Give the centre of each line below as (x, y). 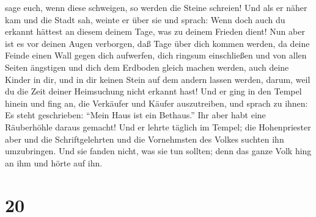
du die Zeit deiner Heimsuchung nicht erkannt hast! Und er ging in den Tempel (153, 91)
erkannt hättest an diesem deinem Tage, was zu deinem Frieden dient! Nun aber (155, 31)
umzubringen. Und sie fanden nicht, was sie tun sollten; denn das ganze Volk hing (158, 151)
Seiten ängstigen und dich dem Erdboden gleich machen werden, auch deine (147, 67)
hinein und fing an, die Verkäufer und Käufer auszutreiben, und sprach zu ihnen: (156, 103)
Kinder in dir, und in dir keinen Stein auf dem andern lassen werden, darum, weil (158, 79)
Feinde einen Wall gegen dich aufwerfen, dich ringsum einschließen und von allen (156, 55)
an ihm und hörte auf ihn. (54, 162)
